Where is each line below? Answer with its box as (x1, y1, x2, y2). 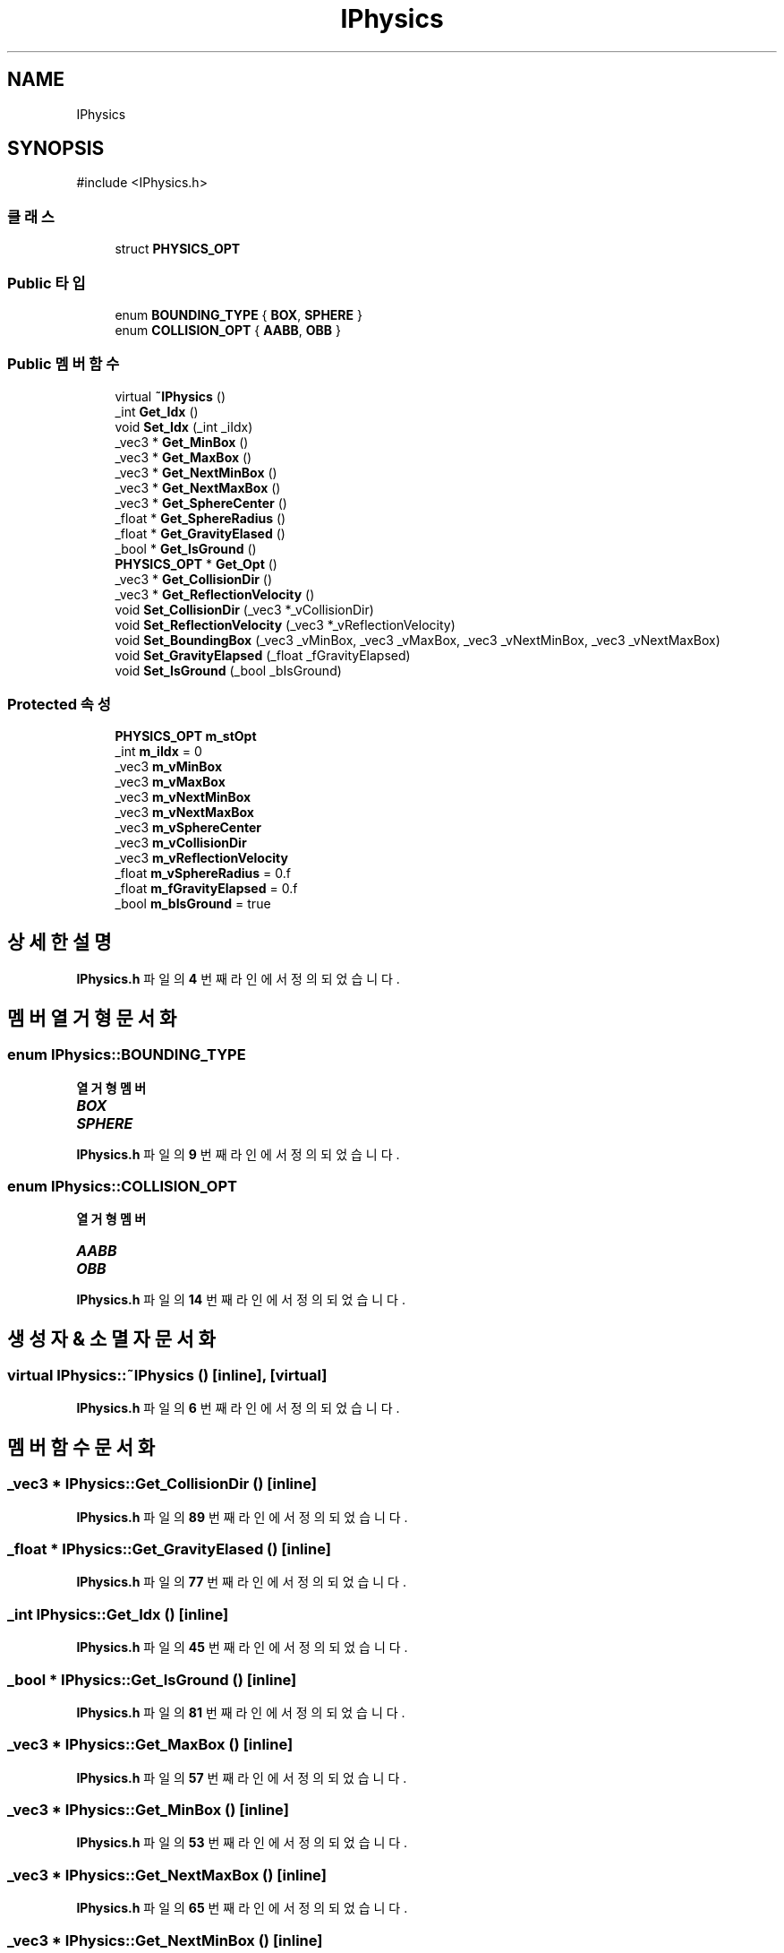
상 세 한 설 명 (7, 930, 112, 953)
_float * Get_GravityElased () (115, 525, 285, 541)
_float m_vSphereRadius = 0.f (115, 865, 292, 882)
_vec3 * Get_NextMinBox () (115, 464, 277, 480)
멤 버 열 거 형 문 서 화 (7, 1006, 177, 1029)
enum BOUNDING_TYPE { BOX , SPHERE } (115, 306, 362, 323)
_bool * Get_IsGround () (115, 540, 257, 556)
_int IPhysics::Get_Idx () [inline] (7, 1605, 229, 1623)
